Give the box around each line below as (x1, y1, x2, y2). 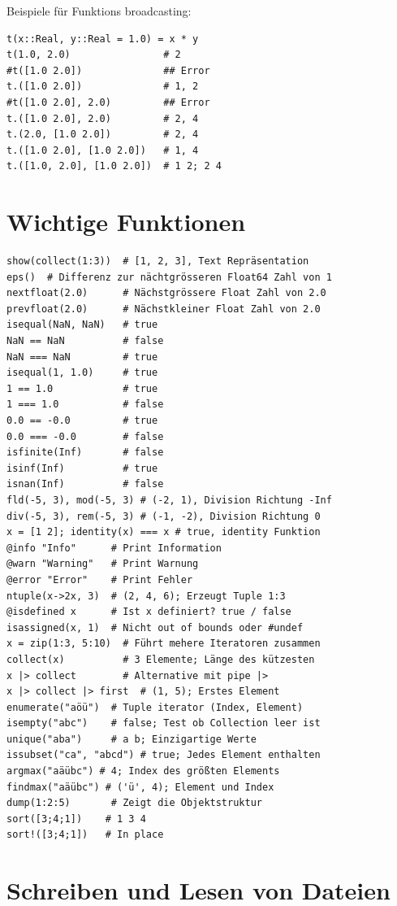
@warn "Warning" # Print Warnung (6, 558, 199, 570)
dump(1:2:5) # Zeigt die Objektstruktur (6, 797, 262, 809)
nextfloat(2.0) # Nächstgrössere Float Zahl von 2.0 (6, 287, 326, 299)
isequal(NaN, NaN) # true (6, 319, 158, 331)
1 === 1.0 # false (6, 399, 164, 411)
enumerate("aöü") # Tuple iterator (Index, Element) (6, 701, 304, 713)
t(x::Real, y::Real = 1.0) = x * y (6, 33, 199, 45)
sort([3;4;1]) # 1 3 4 (6, 812, 146, 825)
